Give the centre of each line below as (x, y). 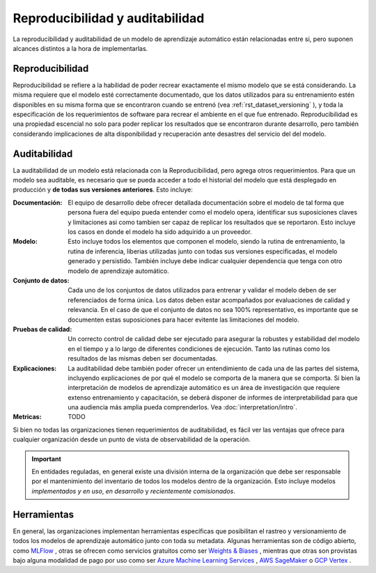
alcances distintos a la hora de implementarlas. (80, 48)
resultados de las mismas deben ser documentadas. (143, 359)
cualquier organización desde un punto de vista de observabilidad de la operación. (132, 439)
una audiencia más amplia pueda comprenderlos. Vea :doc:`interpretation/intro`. (182, 407)
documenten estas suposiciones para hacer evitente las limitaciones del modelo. (183, 320)
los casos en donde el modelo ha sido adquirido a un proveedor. (160, 232)
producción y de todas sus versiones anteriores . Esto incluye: (103, 190)
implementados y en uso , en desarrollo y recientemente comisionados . (134, 491)
